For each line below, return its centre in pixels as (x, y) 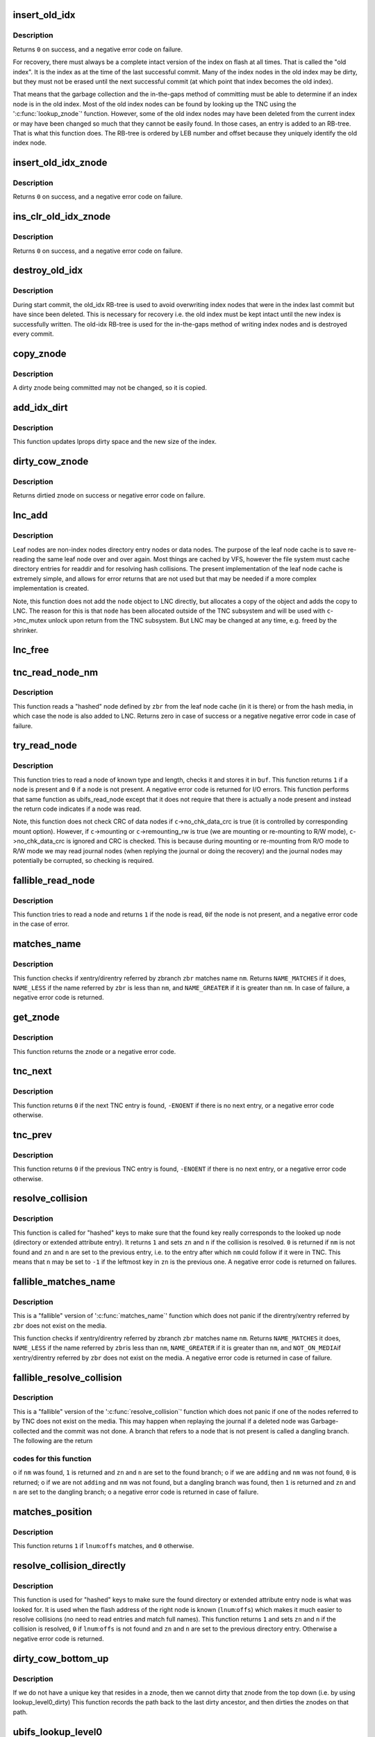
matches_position (53, 1512)
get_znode (36, 1018)
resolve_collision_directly (69, 1566)
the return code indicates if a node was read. (77, 809)
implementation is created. (51, 588)
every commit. (33, 334)
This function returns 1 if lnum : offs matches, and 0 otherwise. (103, 1546)
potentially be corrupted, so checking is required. (83, 860)
